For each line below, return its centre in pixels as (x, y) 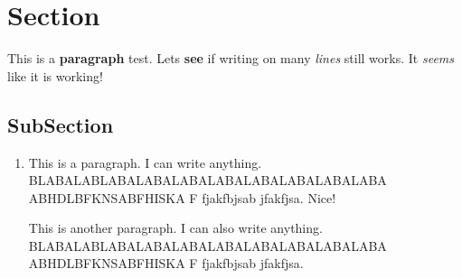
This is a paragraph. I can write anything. (145, 162)
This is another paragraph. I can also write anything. (175, 228)
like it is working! (55, 75)
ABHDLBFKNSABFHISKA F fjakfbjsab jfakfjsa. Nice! (182, 197)
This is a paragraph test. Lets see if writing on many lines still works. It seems (231, 58)
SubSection (61, 124)
